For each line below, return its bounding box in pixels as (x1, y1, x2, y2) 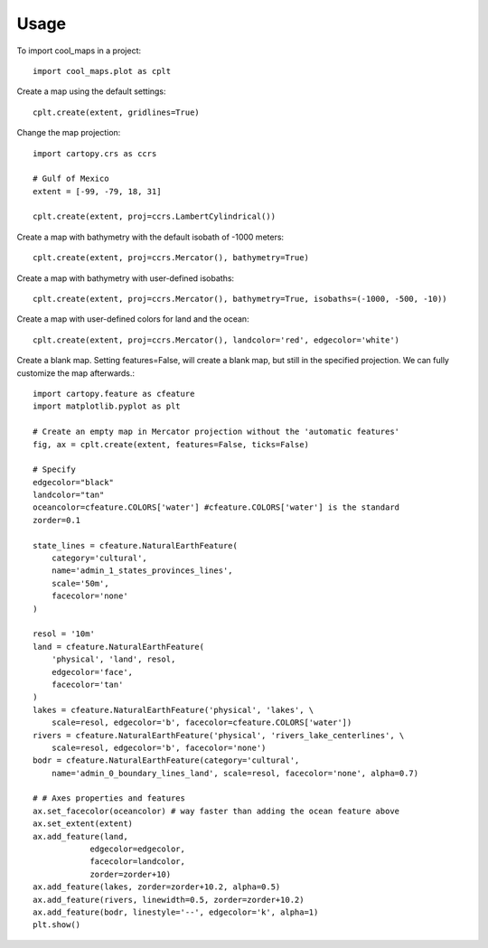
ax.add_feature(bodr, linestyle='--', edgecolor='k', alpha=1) (33, 906, 319, 917)
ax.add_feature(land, (33, 831, 128, 841)
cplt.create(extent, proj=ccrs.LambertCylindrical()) (33, 211, 276, 221)
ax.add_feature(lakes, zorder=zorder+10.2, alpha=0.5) (33, 882, 281, 892)
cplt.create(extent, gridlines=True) (33, 107, 201, 117)
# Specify (33, 465, 76, 474)
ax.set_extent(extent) (33, 819, 134, 829)
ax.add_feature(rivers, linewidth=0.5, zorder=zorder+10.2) (33, 895, 305, 905)
